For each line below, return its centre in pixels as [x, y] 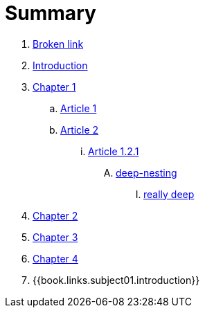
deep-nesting [146, 172]
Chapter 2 [55, 215]
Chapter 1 [54, 87]
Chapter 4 [55, 258]
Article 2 [80, 129]
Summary [51, 13]
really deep [169, 194]
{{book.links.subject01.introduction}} [116, 280]
